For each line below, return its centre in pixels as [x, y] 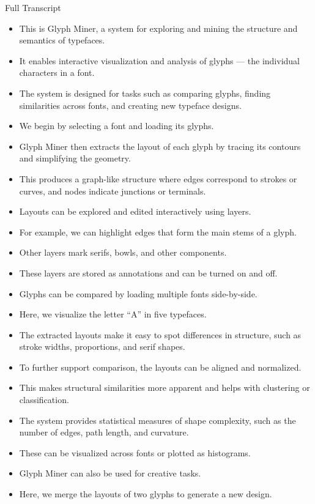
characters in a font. [57, 72]
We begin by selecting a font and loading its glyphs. [117, 126]
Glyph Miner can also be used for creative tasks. [110, 473]
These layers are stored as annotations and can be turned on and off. [148, 272]
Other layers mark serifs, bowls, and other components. [123, 252]
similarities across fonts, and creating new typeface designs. [130, 105]
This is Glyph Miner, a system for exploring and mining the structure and [158, 28]
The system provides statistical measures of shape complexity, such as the [157, 420]
